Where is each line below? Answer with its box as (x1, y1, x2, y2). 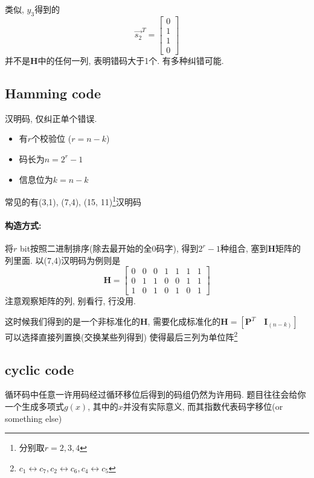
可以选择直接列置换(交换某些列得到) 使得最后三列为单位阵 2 (5, 329, 238, 343)
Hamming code (5, 83, 101, 102)
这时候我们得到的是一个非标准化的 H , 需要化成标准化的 (5, 315, 221, 328)
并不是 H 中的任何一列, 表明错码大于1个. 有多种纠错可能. (5, 54, 224, 66)
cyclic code (5, 360, 74, 378)
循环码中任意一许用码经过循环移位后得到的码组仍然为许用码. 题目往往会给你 (5, 388, 306, 401)
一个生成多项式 (5, 400, 64, 413)
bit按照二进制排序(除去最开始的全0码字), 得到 (19, 242, 199, 255)
